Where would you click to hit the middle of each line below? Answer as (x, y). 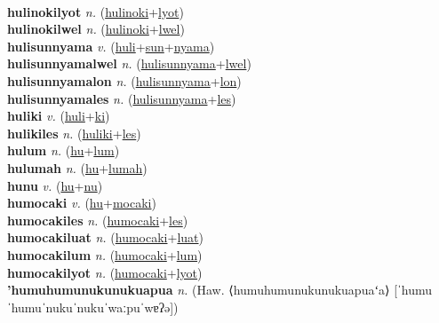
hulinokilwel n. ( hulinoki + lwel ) (96, 29)
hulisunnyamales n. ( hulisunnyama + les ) (122, 98)
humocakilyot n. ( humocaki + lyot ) (105, 272)
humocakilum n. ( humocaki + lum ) (105, 254)
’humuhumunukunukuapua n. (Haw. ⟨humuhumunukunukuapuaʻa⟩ (199, 290)
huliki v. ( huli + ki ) (59, 116)
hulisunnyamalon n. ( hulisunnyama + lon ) (124, 80)
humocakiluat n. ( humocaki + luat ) (105, 237)
